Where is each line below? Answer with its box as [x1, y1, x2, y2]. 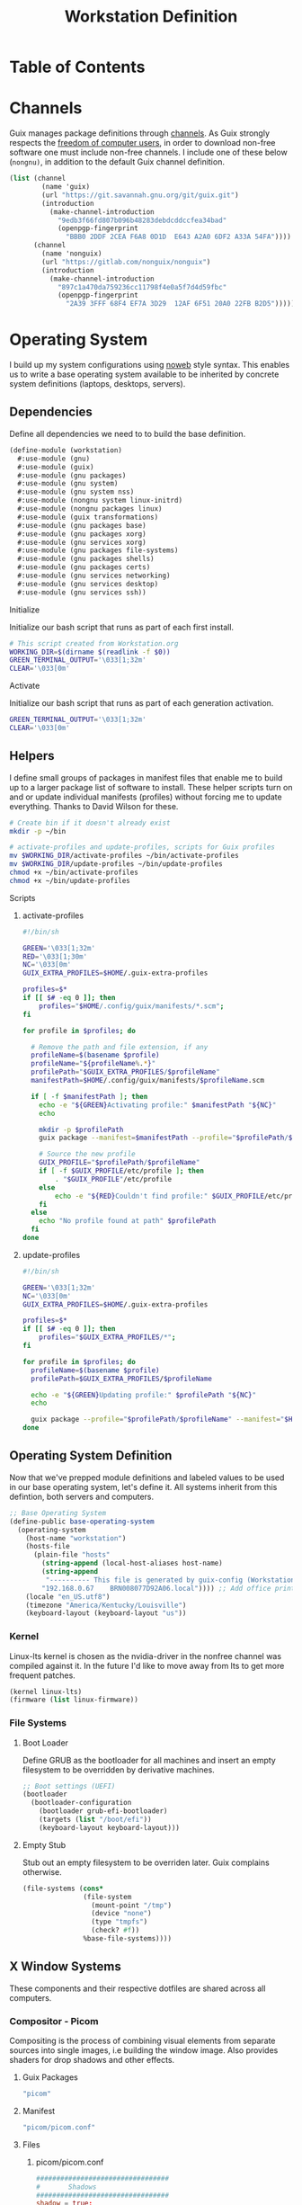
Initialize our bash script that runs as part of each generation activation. [9, 698, 274, 709]
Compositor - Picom [9, 2014, 99, 2027]
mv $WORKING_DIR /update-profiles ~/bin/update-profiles [9, 860, 223, 869]
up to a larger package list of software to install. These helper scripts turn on [9, 781, 293, 792]
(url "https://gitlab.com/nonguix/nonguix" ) [41, 257, 211, 266]
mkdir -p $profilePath [39, 1125, 124, 1134]
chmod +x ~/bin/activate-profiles [9, 868, 139, 878]
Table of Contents [9, 57, 146, 77]
